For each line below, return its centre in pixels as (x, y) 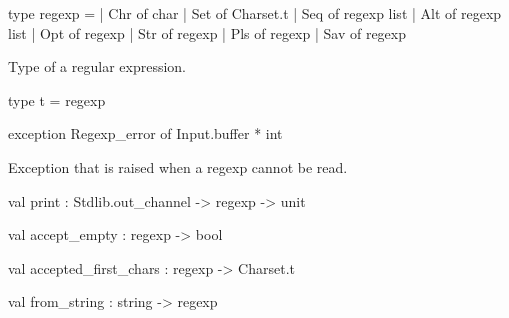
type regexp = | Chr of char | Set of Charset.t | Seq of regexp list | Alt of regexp (255, 13)
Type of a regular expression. (97, 66)
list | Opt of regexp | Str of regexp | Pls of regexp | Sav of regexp (207, 32)
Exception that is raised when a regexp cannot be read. (178, 166)
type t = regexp (57, 99)
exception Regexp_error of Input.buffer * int (145, 133)
